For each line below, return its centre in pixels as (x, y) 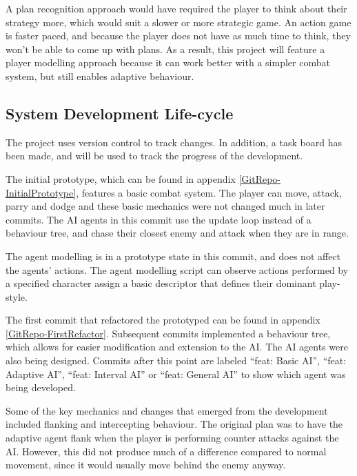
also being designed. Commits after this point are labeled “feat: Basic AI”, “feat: (176, 360)
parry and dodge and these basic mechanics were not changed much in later (165, 206)
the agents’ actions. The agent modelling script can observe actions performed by (177, 269)
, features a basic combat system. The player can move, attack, (209, 192)
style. (17, 296)
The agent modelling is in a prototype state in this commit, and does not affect (173, 256)
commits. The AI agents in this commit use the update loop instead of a (159, 219)
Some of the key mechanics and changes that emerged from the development (167, 410)
